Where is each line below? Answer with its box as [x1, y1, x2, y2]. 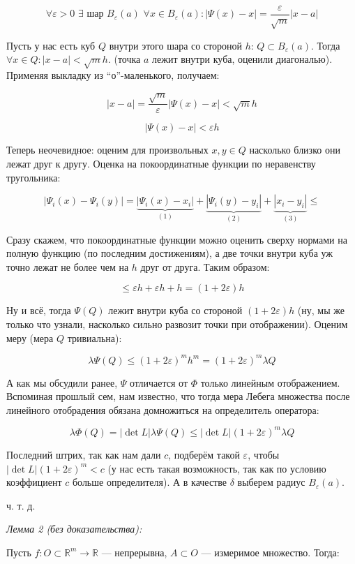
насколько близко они [249, 142, 340, 157]
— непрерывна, [101, 544, 167, 559]
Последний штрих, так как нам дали [6, 447, 161, 461]
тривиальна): [67, 330, 122, 345]
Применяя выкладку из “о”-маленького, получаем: [6, 68, 220, 82]
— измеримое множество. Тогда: [201, 544, 340, 559]
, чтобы [248, 447, 280, 461]
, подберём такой [168, 447, 240, 461]
